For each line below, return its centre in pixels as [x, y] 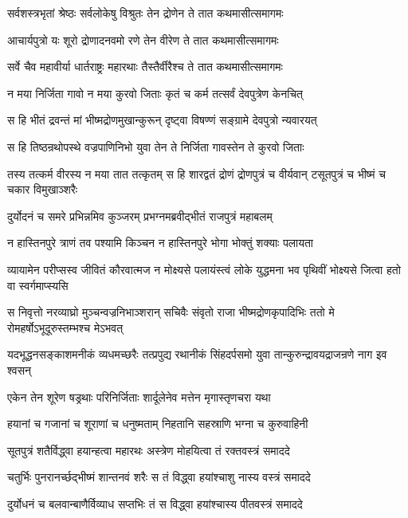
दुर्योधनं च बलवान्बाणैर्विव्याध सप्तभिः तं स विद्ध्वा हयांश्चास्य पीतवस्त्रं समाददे [155, 503]
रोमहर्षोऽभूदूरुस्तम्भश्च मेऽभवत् [65, 327]
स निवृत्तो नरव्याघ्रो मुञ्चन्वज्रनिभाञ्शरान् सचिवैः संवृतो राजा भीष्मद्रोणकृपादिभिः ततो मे [171, 312]
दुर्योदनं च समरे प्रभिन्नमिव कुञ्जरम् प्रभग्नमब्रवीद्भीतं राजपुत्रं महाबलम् [140, 216]
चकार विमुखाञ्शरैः [43, 189]
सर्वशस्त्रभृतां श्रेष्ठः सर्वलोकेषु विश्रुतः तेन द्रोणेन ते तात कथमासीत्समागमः [145, 13]
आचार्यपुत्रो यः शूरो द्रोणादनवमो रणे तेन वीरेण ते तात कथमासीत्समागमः [143, 39]
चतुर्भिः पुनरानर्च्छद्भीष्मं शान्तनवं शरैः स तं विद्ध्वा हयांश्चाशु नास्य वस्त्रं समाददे [159, 477]
